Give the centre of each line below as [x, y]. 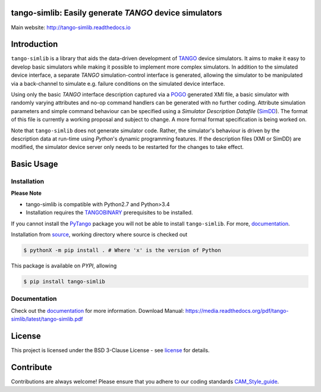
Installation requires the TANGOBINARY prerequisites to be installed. [109, 213]
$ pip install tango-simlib [64, 281]
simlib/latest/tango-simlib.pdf [47, 319]
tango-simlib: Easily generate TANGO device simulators [117, 13]
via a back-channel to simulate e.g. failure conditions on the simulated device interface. [118, 83]
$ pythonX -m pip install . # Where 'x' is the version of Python [122, 251]
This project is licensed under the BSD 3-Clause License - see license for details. [110, 350]
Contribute [32, 367]
